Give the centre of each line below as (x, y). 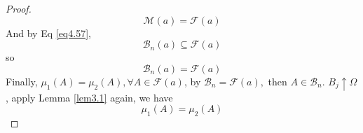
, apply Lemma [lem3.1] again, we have (89, 97)
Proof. (19, 8)
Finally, (22, 81)
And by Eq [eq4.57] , (48, 33)
